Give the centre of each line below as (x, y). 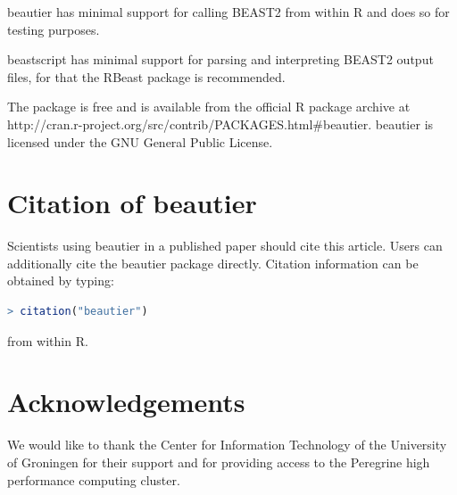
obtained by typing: (61, 280)
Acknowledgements (126, 402)
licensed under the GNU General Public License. (140, 141)
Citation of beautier (132, 203)
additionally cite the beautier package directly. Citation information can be (213, 263)
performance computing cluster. (94, 479)
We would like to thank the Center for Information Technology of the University (227, 445)
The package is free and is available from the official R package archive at (209, 107)
